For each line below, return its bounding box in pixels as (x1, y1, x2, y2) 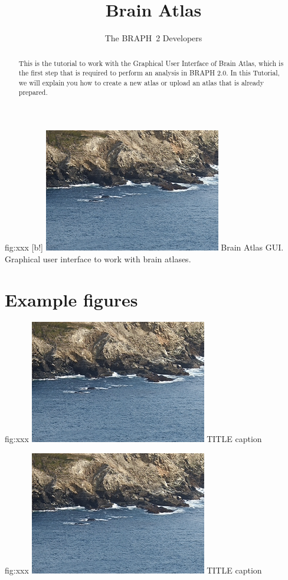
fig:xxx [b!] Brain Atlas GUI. (5, 241, 284, 253)
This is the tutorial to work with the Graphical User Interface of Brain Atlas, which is (18, 58, 284, 68)
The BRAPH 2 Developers (104, 32, 202, 44)
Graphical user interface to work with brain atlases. (5, 252, 191, 265)
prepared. (18, 87, 48, 97)
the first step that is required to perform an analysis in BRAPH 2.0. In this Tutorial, (18, 68, 280, 78)
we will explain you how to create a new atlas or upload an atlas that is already (18, 77, 264, 87)
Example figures (5, 287, 138, 311)
